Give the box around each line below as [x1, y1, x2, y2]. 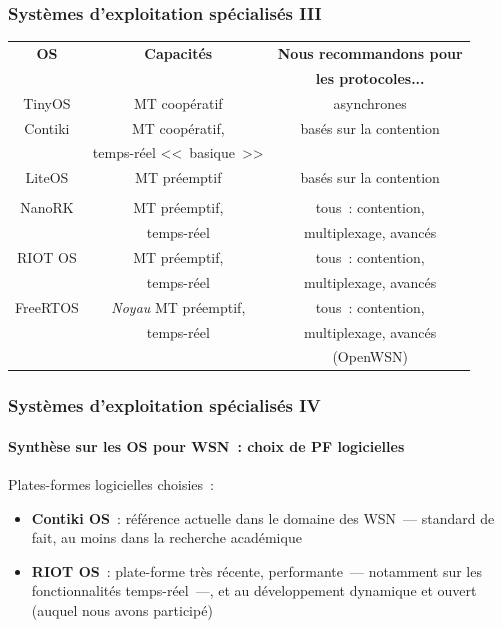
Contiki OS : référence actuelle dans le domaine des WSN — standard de [31, 507, 495, 528]
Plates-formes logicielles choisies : [8, 474, 214, 495]
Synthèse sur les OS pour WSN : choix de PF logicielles [8, 435, 405, 456]
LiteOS [25, 167, 69, 188]
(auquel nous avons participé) [31, 600, 213, 621]
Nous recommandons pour [277, 42, 463, 63]
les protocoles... [315, 67, 425, 88]
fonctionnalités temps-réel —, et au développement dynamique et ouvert [31, 580, 477, 601]
